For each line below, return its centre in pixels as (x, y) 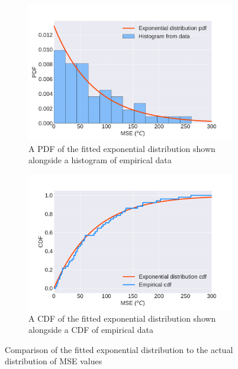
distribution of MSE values (54, 361)
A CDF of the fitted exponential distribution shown (122, 318)
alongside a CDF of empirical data (91, 330)
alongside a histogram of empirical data (100, 160)
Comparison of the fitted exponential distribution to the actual (119, 349)
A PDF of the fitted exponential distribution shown (122, 148)
